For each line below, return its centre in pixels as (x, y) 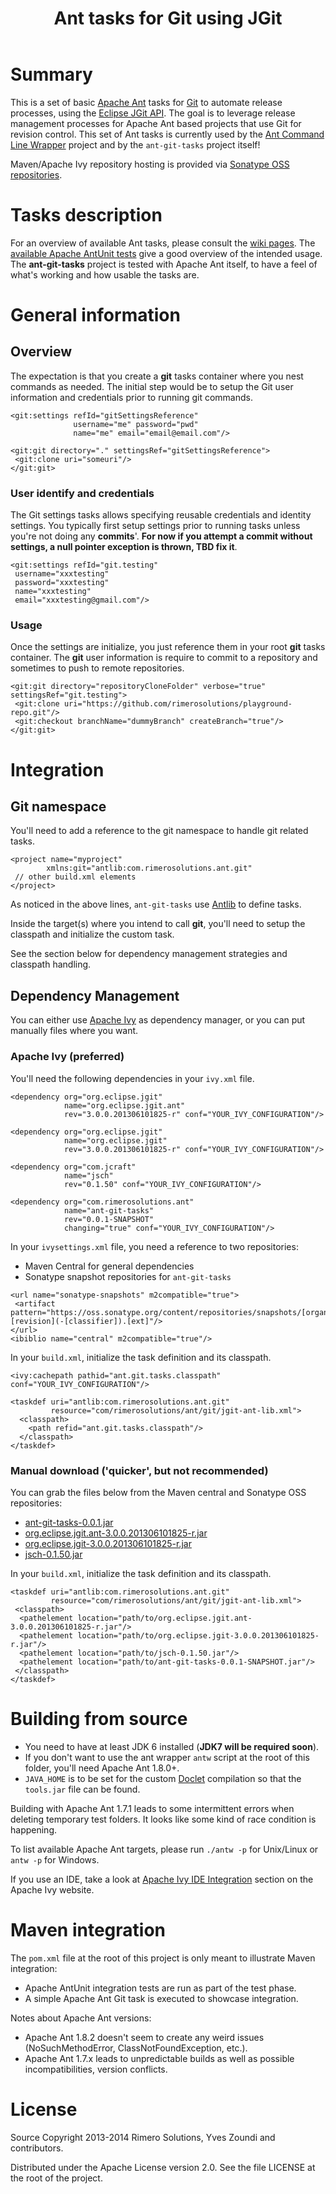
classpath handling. (51, 964)
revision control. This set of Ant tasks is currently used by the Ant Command (167, 134)
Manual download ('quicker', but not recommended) (139, 1470)
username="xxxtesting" (62, 574)
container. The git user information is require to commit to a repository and (164, 658)
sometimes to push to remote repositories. (97, 668)
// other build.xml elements (75, 877)
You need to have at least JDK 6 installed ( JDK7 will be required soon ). (172, 1746)
